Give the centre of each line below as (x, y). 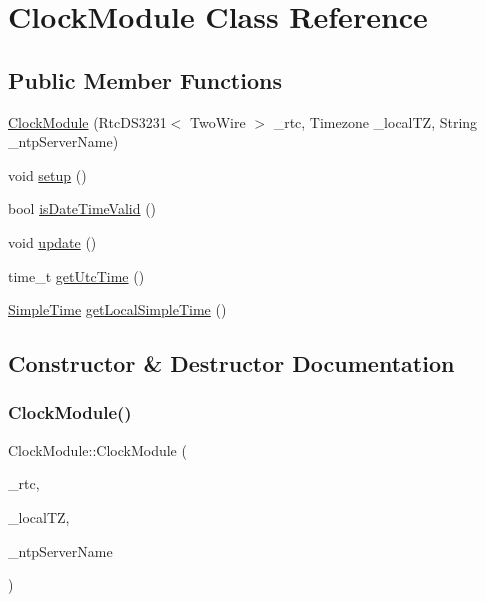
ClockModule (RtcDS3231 (87, 121)
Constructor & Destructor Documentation (231, 363)
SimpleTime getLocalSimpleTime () (117, 309)
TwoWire (218, 121)
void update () (52, 241)
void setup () (47, 174)
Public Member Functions (145, 79)
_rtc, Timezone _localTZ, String (375, 121)
